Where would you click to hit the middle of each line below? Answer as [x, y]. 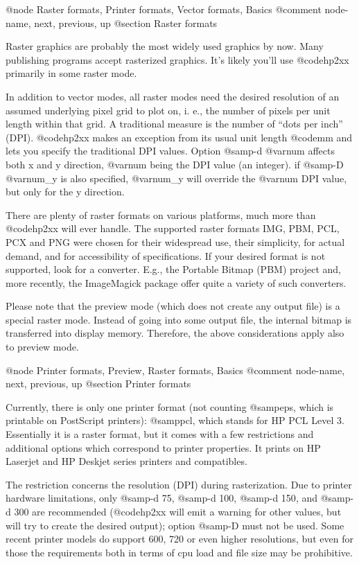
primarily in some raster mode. [71, 73]
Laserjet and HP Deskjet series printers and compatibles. [126, 461]
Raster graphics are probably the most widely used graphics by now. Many [165, 46]
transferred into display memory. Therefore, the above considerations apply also [175, 333]
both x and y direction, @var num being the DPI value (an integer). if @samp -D [175, 164]
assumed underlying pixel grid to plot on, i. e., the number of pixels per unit [168, 110]
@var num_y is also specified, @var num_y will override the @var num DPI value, [176, 178]
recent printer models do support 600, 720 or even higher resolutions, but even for [179, 539]
